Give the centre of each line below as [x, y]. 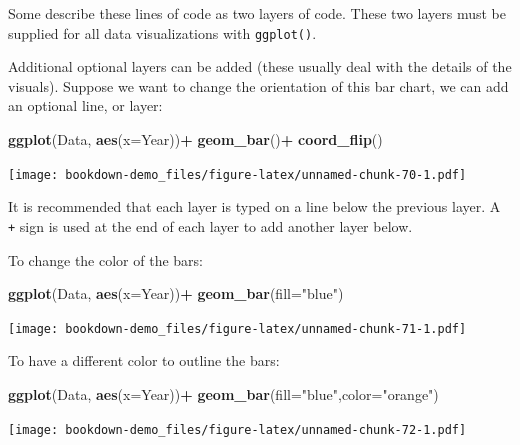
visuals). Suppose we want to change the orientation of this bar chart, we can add [258, 85]
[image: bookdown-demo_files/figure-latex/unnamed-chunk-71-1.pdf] [237, 328]
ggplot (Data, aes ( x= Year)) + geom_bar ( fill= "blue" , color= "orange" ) [223, 393]
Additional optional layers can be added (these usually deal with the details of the [260, 66]
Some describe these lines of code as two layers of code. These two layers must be [257, 13]
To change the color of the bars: [105, 259]
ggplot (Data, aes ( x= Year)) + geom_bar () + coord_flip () [195, 139]
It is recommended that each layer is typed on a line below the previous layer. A [254, 206]
